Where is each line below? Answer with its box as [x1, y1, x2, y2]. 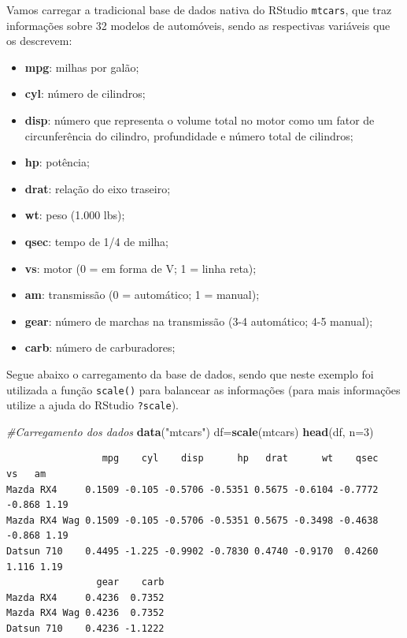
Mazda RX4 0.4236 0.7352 [6, 591, 165, 603]
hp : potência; [24, 154, 90, 170]
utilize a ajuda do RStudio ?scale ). [6, 397, 179, 413]
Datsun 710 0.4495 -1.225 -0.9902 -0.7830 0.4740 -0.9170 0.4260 [6, 546, 379, 558]
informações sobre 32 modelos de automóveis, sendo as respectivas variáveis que [6, 17, 390, 33]
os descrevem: [6, 32, 72, 49]
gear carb [96, 576, 165, 588]
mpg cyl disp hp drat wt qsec [102, 453, 379, 465]
